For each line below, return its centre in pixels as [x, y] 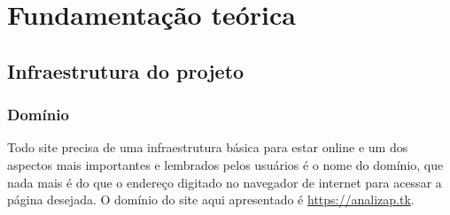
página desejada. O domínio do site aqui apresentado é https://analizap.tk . [211, 200]
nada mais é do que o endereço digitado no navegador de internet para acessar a [225, 182]
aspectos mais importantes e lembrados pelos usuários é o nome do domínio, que [225, 164]
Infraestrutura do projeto [126, 70]
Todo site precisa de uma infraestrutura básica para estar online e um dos [208, 147]
